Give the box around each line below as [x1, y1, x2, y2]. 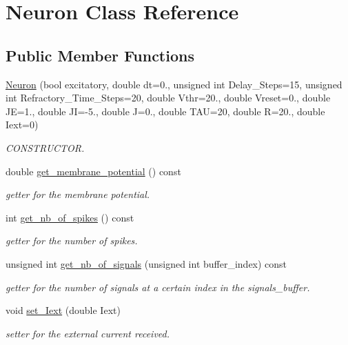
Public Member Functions [6, 44, 194, 66]
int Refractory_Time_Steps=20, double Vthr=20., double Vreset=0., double [6, 90, 331, 105]
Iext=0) [6, 117, 39, 132]
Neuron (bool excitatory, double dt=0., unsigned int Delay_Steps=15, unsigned [6, 77, 342, 91]
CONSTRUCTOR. [6, 140, 85, 155]
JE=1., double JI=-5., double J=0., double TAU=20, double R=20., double [6, 103, 325, 118]
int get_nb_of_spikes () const [6, 210, 134, 224]
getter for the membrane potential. [6, 187, 150, 201]
